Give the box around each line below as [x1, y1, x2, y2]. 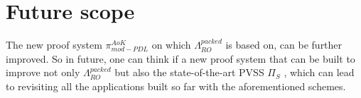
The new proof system [6, 37, 102, 52]
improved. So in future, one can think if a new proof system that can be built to [6, 51, 355, 66]
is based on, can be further [225, 37, 343, 52]
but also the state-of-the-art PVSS [114, 65, 264, 80]
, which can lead [284, 65, 355, 80]
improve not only [6, 65, 80, 80]
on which [151, 37, 191, 52]
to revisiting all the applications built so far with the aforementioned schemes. [6, 78, 346, 93]
